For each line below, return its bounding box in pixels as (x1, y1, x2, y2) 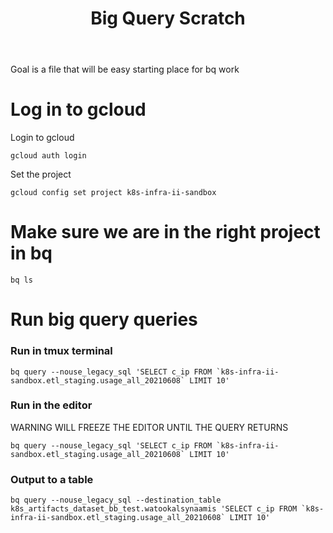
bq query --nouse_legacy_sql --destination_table (10, 495, 222, 506)
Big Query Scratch (90, 7, 246, 30)
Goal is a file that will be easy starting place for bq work (10, 63, 240, 76)
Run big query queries (10, 308, 198, 331)
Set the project (10, 168, 72, 181)
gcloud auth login (10, 151, 87, 161)
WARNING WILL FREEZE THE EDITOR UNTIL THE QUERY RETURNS (10, 421, 289, 433)
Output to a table (10, 472, 94, 486)
